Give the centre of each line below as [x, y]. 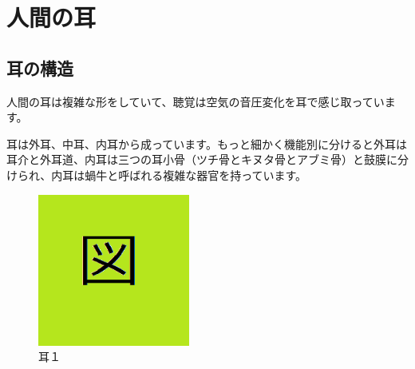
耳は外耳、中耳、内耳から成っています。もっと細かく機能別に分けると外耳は [207, 143]
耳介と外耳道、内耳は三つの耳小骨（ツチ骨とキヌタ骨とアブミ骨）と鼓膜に [202, 159]
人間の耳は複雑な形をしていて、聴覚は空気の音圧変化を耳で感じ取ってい [196, 101]
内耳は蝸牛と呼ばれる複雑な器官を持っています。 [179, 175]
